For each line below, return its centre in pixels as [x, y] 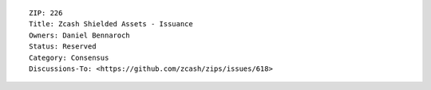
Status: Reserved [63, 47]
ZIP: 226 [46, 13]
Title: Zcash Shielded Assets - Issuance [111, 24]
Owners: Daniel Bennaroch [80, 35]
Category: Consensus [69, 57]
